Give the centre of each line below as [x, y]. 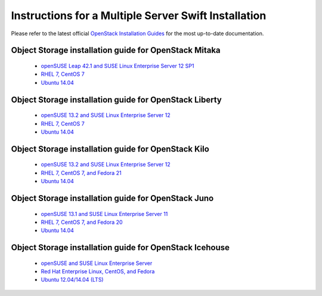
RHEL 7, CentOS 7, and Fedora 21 [81, 172]
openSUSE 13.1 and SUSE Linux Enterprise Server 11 [104, 214]
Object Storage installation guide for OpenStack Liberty [116, 99]
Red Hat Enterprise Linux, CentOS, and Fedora [98, 272]
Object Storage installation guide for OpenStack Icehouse [120, 248]
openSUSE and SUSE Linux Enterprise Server [97, 263]
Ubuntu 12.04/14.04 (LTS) [72, 280]
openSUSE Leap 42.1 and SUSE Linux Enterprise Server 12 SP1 [117, 66]
